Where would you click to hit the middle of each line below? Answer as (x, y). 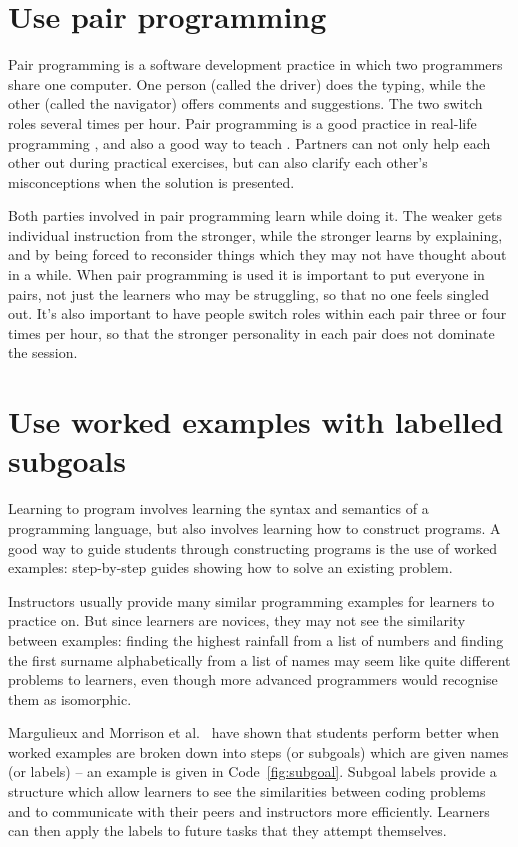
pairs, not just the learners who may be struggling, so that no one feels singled (248, 293)
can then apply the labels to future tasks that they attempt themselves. (227, 830)
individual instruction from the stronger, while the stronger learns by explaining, (255, 234)
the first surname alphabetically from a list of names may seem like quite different (259, 659)
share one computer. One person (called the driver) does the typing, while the (247, 83)
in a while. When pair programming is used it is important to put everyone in (246, 274)
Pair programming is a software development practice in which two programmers (255, 64)
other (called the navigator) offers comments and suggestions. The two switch (245, 103)
